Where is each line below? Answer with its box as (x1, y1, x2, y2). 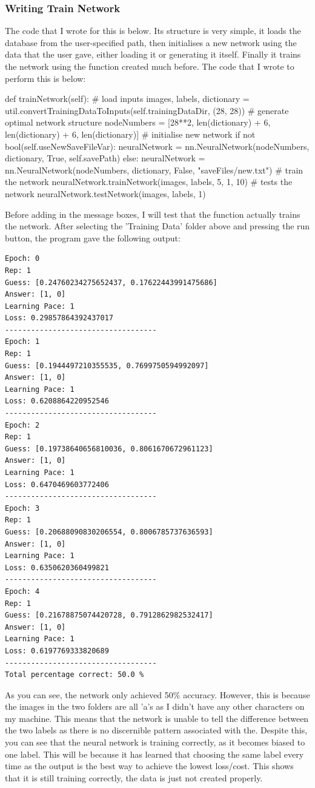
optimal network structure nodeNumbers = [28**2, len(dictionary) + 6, (5, 116, 271, 129)
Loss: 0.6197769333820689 (5, 646, 109, 655)
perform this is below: (5, 72, 86, 84)
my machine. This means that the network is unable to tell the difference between (5, 712, 309, 724)
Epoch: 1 (5, 337, 40, 346)
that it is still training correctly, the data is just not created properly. (5, 771, 263, 784)
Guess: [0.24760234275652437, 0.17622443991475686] (5, 278, 217, 287)
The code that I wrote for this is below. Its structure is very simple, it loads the (5, 24, 301, 37)
